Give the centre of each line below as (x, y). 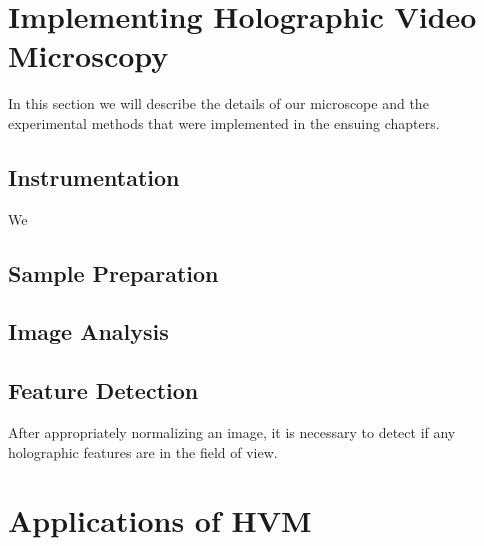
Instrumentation (94, 176)
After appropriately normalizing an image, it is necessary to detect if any (232, 432)
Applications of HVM (160, 520)
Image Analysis (88, 331)
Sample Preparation (113, 272)
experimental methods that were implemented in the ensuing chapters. (224, 122)
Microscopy (88, 55)
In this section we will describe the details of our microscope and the (218, 103)
